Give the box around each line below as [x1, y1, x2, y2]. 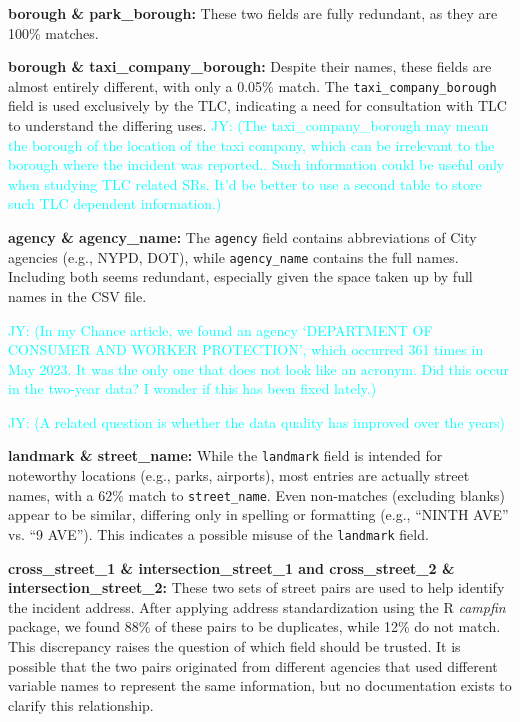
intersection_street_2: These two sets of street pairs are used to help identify [8, 577, 505, 598]
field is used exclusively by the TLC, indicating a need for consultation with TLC [8, 95, 507, 116]
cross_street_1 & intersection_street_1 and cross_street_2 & [8, 557, 455, 578]
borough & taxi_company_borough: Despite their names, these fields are [8, 56, 492, 77]
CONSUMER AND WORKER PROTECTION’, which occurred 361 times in [8, 339, 484, 360]
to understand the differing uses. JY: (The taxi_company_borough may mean [8, 115, 489, 136]
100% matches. [8, 22, 99, 43]
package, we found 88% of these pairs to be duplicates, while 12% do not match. [8, 616, 501, 637]
